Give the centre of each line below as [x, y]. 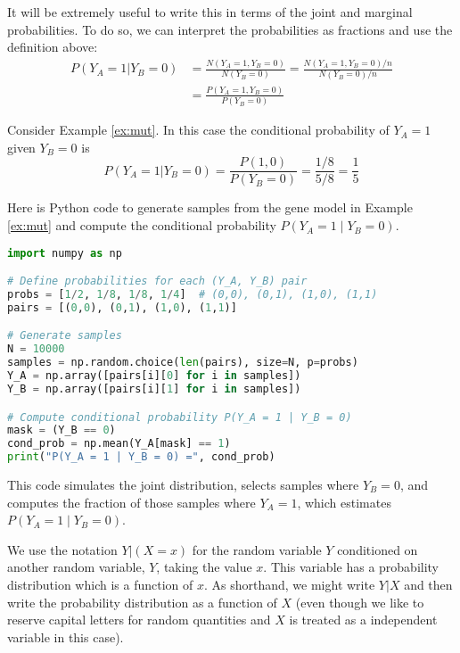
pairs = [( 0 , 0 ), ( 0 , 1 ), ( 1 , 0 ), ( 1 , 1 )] [122, 307]
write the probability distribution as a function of [142, 602]
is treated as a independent [363, 620]
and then [428, 584]
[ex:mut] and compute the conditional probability [142, 225]
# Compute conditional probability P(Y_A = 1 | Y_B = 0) [180, 417]
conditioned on [378, 549]
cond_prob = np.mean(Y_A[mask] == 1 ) [119, 444]
